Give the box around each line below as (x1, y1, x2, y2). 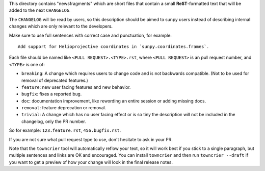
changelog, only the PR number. (21, 118, 86, 124)
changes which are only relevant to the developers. (9, 24, 113, 29)
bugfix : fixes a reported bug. (21, 91, 82, 97)
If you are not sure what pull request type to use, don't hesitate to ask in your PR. (9, 136, 173, 142)
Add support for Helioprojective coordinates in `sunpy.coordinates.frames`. (18, 44, 210, 49)
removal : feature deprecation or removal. (21, 105, 106, 111)
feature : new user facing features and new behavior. (21, 84, 131, 90)
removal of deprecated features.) (21, 77, 88, 83)
